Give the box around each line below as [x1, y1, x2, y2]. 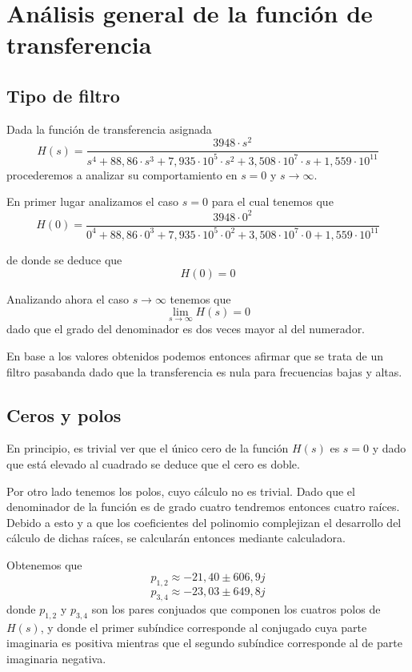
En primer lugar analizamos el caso [6, 193, 179, 210]
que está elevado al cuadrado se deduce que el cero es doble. [6, 455, 300, 472]
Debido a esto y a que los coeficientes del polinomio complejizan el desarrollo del [6, 513, 402, 530]
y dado [372, 440, 406, 457]
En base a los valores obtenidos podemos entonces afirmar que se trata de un [6, 347, 384, 364]
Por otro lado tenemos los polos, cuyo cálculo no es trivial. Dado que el [6, 482, 355, 499]
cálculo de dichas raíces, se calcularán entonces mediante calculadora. [6, 529, 346, 546]
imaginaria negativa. [6, 650, 106, 667]
